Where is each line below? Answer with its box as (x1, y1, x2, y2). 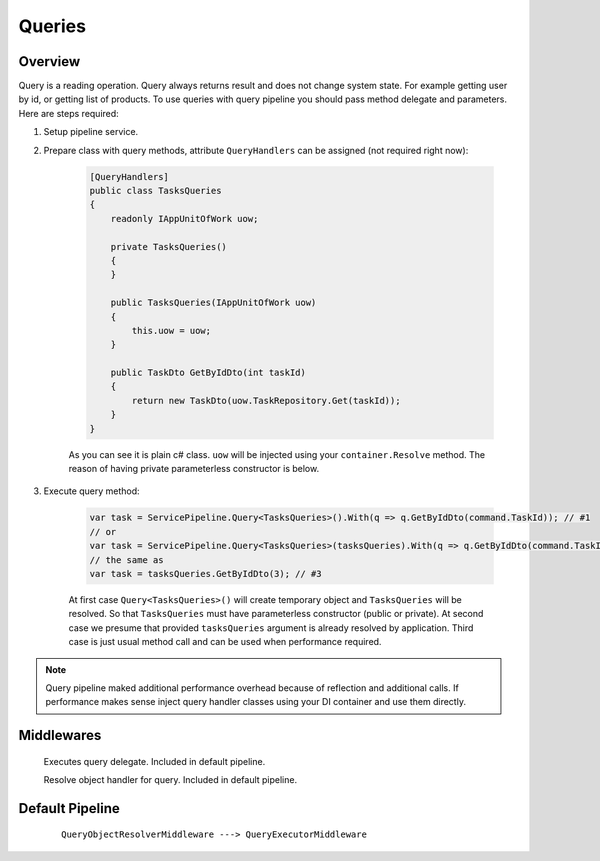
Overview (18, 53, 81, 70)
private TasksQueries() (110, 241, 227, 252)
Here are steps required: (18, 107, 119, 119)
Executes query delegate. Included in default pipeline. (43, 755, 266, 767)
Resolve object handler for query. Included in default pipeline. (43, 774, 298, 786)
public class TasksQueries (89, 185, 222, 196)
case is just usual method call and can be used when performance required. (68, 636, 382, 648)
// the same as (89, 554, 164, 565)
